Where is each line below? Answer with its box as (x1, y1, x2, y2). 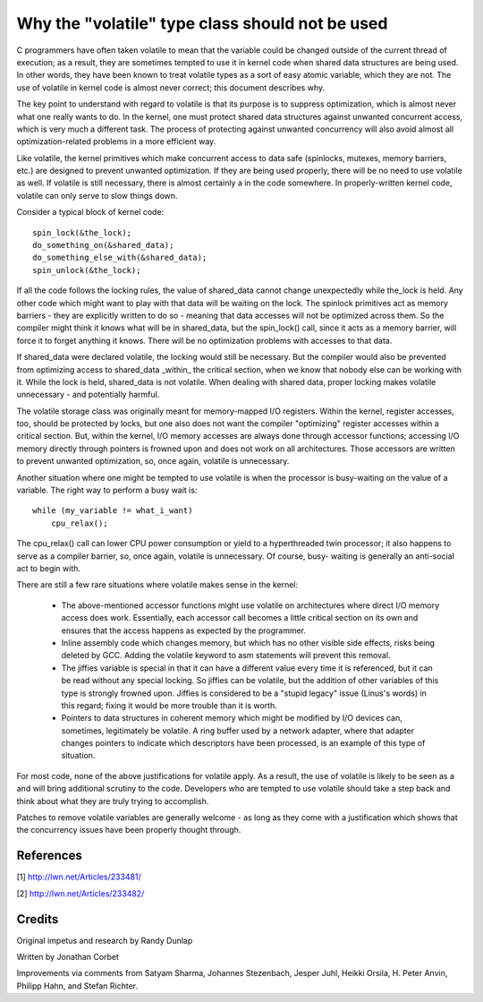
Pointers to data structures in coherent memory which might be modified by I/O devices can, (61, 713, 402, 724)
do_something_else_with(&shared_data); (32, 253, 208, 263)
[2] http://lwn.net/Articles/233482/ (16, 887, 145, 899)
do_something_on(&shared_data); (32, 240, 174, 251)
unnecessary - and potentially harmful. (16, 390, 160, 400)
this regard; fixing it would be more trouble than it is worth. (61, 699, 277, 711)
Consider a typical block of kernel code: (16, 207, 165, 218)
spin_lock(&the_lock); (32, 227, 132, 237)
